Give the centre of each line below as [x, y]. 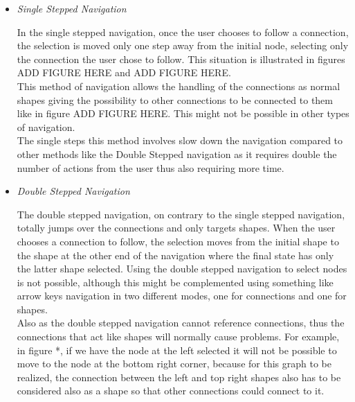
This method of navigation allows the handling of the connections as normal [179, 86]
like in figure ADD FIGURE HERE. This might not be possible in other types [183, 113]
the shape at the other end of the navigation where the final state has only [175, 255]
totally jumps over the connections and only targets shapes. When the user [176, 228]
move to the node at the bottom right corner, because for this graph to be [174, 364]
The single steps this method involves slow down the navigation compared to [180, 140]
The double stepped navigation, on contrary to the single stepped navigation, [181, 214]
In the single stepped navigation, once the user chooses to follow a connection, [183, 32]
